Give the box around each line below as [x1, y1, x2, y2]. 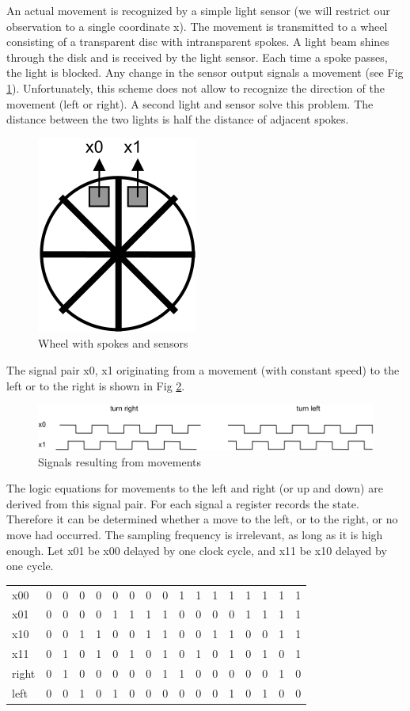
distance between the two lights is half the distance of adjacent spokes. [6, 111, 349, 127]
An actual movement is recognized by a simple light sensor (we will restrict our [6, 2, 390, 18]
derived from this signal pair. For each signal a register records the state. [6, 495, 359, 511]
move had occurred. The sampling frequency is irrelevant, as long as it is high [6, 527, 383, 543]
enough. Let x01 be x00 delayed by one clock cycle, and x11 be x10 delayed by [6, 542, 387, 558]
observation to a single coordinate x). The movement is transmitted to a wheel [6, 17, 388, 34]
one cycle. [6, 557, 54, 574]
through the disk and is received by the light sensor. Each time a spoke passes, [6, 48, 388, 65]
